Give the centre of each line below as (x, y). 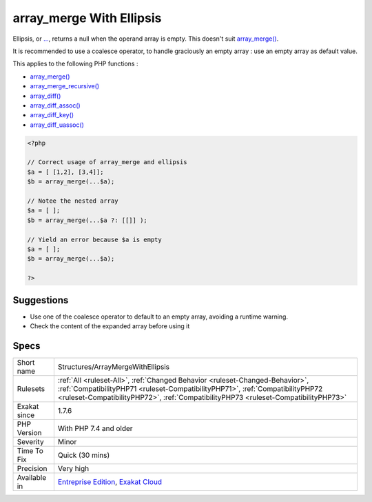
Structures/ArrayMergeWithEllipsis (114, 367)
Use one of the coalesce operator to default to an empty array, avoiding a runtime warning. (159, 317)
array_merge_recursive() (65, 86)
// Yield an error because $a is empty (94, 239)
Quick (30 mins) (84, 455)
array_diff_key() (52, 115)
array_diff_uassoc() (57, 125)
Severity (30, 441)
